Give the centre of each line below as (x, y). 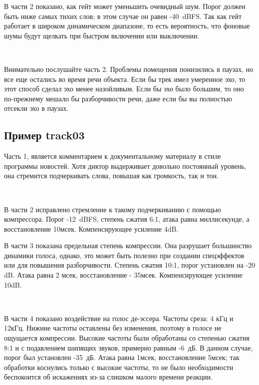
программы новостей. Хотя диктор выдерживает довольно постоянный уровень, (125, 166)
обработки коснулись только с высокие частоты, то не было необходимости (119, 367)
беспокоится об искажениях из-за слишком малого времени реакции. (108, 377)
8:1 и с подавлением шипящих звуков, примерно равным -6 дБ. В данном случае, (129, 347)
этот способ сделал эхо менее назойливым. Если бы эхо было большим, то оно (124, 89)
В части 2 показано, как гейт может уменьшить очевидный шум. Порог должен (125, 6)
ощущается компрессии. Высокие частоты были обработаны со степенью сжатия (127, 338)
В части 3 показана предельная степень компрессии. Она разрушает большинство (128, 245)
